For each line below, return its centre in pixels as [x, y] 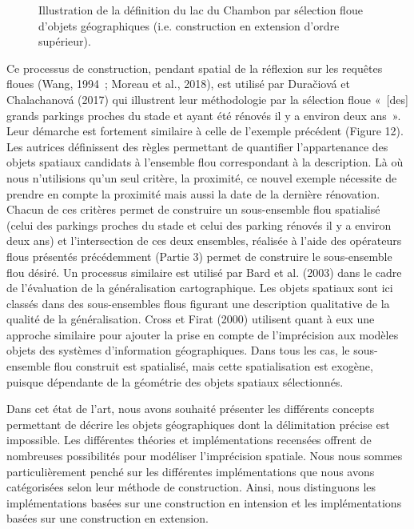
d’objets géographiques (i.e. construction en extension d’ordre [189, 25]
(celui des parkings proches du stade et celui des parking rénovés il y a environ [199, 224]
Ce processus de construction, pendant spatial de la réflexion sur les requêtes [195, 68]
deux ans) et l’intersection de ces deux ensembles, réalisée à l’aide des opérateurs [204, 240]
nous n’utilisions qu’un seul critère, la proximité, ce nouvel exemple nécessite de [202, 177]
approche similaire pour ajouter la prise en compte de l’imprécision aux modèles [203, 334]
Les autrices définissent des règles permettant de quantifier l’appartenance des [197, 146]
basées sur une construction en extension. [107, 518]
